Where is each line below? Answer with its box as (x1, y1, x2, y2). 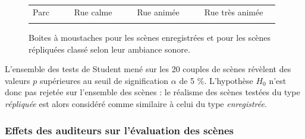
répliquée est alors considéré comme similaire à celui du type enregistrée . (5, 98, 267, 110)
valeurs (5, 74, 30, 86)
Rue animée (137, 5, 180, 18)
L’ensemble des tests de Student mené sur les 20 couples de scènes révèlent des (5, 63, 291, 75)
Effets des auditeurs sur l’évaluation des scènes (5, 122, 234, 137)
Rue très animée (204, 5, 263, 18)
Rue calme (74, 5, 112, 18)
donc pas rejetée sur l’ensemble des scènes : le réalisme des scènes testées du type (5, 86, 300, 98)
